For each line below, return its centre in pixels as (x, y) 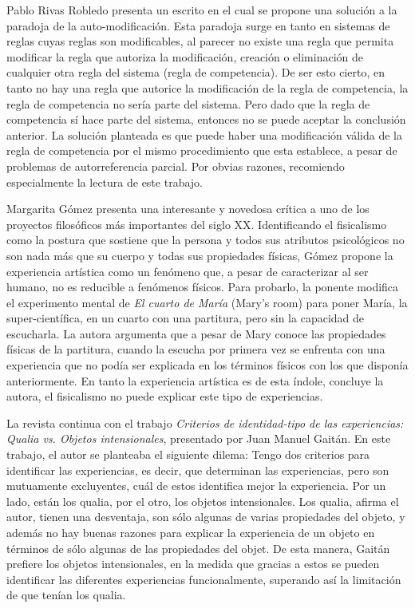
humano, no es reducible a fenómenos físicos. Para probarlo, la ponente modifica (203, 287)
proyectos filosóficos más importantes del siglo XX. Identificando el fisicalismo (197, 224)
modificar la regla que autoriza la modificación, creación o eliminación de (185, 56)
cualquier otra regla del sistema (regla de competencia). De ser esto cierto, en (196, 72)
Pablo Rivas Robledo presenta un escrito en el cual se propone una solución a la (202, 10)
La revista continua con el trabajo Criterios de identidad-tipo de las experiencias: (205, 422)
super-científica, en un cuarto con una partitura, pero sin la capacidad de (185, 318)
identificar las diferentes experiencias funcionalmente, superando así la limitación (204, 579)
